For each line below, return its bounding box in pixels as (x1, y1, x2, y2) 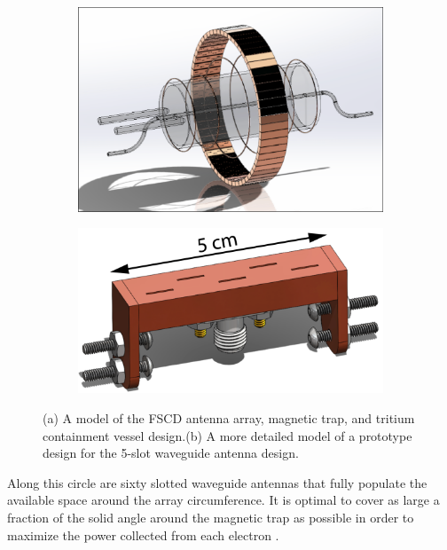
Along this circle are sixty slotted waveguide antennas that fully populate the (7, 473, 427, 491)
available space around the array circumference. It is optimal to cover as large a (7, 491, 440, 509)
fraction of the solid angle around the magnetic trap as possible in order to (7, 508, 414, 527)
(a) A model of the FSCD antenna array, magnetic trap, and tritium (43, 409, 415, 428)
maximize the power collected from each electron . (7, 525, 279, 544)
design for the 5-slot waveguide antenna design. (43, 444, 299, 462)
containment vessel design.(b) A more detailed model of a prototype (43, 426, 412, 444)
